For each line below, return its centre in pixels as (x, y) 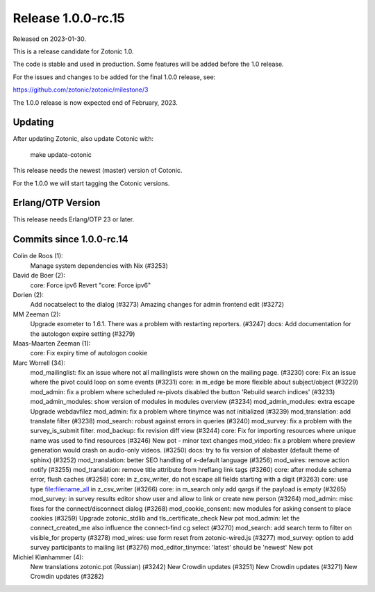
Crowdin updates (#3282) (67, 577)
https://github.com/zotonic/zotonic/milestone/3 (81, 90)
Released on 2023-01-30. (50, 39)
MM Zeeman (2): (37, 314)
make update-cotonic (61, 154)
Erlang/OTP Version (57, 203)
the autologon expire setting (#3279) (83, 334)
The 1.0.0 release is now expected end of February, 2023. (95, 102)
